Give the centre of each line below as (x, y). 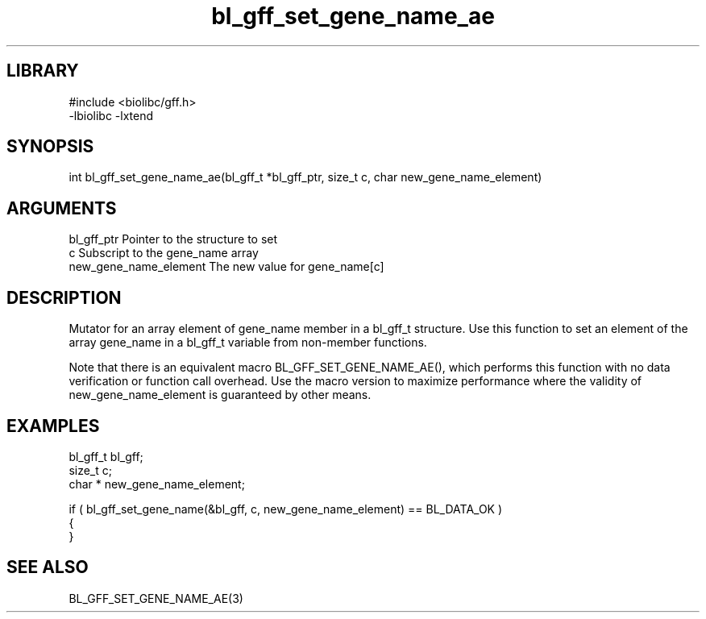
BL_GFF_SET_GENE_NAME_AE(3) (156, 598)
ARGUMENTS (62, 208)
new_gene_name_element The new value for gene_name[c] (226, 267)
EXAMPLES (53, 426)
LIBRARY (43, 71)
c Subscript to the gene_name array (164, 253)
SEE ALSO (48, 567)
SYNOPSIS (50, 147)
